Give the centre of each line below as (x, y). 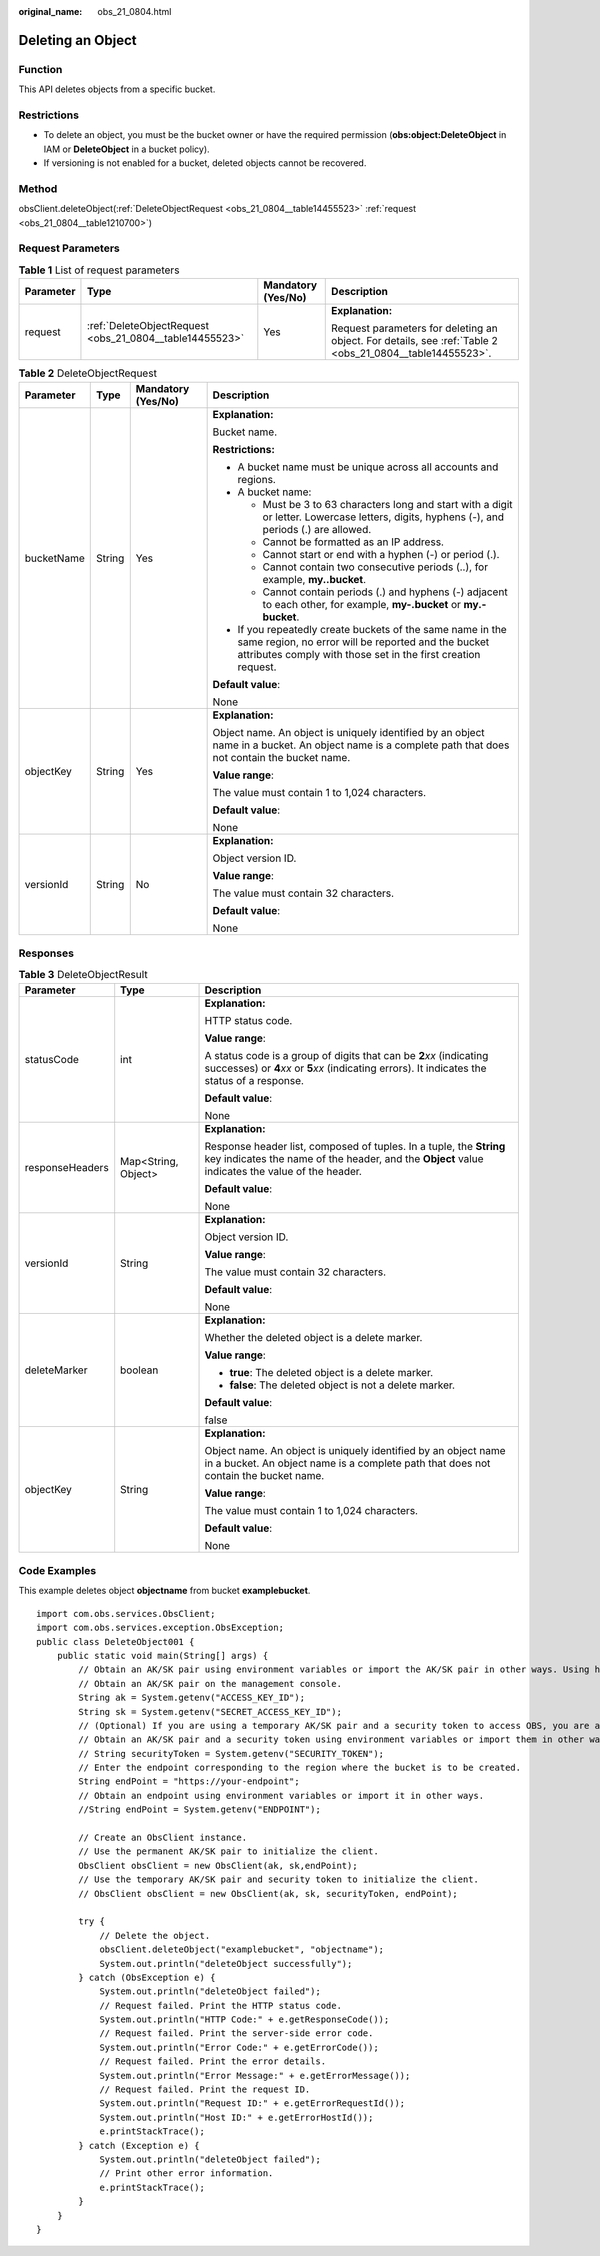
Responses (46, 953)
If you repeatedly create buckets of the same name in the (372, 629)
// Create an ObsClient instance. (163, 1838)
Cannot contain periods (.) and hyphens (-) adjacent (385, 592)
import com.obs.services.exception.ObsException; (160, 1628)
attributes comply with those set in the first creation (359, 654)
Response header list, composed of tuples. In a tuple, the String (355, 1146)
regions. (257, 479)
